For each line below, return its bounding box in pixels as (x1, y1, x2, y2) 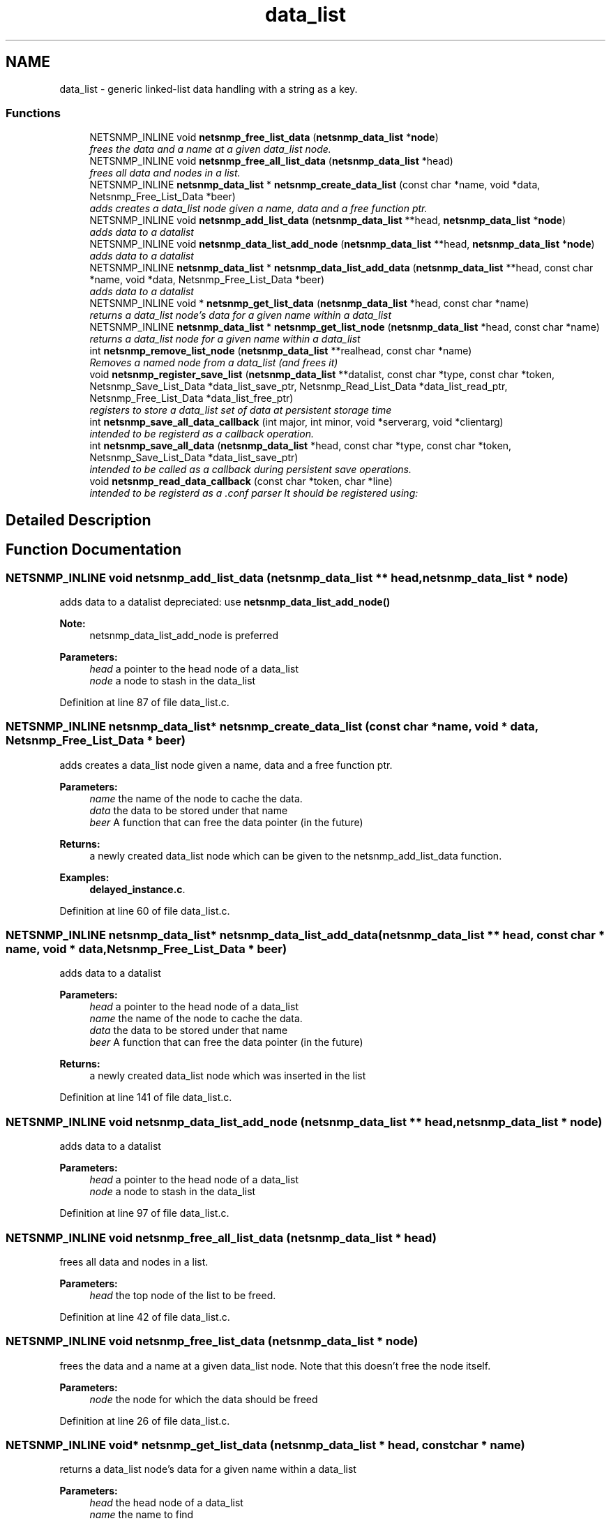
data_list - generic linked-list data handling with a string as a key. (59, 82, 358, 95)
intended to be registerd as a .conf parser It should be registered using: (89, 487, 418, 500)
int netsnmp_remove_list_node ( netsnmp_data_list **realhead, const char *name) (89, 345, 472, 357)
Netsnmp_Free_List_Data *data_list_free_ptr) (89, 392, 294, 405)
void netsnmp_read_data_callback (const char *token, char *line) (89, 475, 393, 488)
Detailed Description (6, 511, 151, 529)
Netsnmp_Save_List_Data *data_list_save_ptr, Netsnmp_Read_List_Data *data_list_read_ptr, (89, 380, 508, 393)
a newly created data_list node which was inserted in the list (89, 1070, 366, 1082)
